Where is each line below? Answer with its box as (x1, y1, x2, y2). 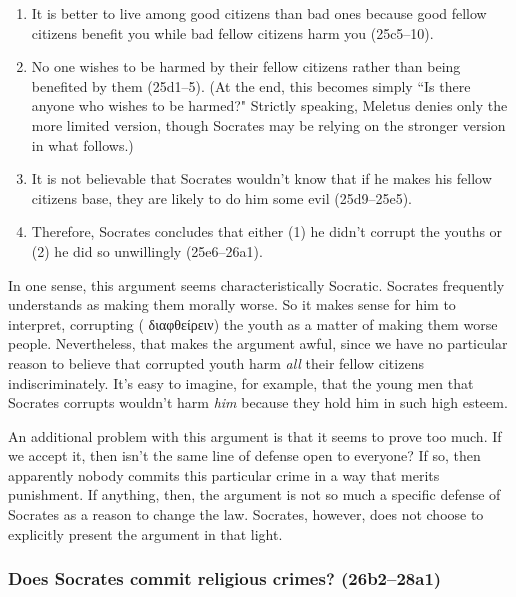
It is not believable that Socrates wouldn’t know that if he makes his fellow (31, 168, 492, 189)
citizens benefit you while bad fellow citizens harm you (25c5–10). (31, 22, 434, 43)
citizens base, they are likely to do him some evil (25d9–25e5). (31, 187, 412, 208)
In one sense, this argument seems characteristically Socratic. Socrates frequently (8, 274, 505, 295)
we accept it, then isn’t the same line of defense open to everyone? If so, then (8, 445, 481, 466)
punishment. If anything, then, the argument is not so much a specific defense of (8, 484, 501, 505)
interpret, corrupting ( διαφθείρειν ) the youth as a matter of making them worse (8, 313, 498, 334)
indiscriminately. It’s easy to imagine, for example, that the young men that (8, 372, 474, 393)
